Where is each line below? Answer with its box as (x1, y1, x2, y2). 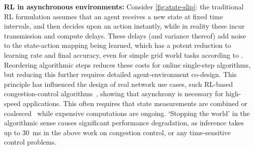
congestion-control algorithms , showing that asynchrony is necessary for (4, 88, 223, 99)
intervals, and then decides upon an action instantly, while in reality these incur (4, 21, 245, 31)
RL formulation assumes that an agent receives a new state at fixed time (4, 11, 223, 21)
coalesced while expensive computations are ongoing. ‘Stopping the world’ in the (4, 108, 250, 118)
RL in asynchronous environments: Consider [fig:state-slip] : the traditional (4, 1, 244, 11)
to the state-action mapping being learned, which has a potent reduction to (4, 40, 231, 50)
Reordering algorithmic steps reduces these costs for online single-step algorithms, (4, 59, 251, 70)
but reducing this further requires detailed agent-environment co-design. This (4, 69, 237, 79)
